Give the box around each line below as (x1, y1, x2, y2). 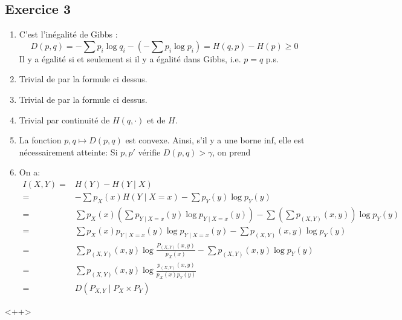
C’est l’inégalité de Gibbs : (19, 28, 118, 41)
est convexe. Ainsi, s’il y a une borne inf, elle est (125, 134, 305, 146)
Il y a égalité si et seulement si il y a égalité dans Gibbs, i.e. (19, 52, 241, 65)
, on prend (212, 145, 251, 158)
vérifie (138, 145, 161, 158)
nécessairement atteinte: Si (19, 145, 118, 158)
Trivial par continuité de (19, 113, 110, 126)
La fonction (19, 134, 62, 146)
